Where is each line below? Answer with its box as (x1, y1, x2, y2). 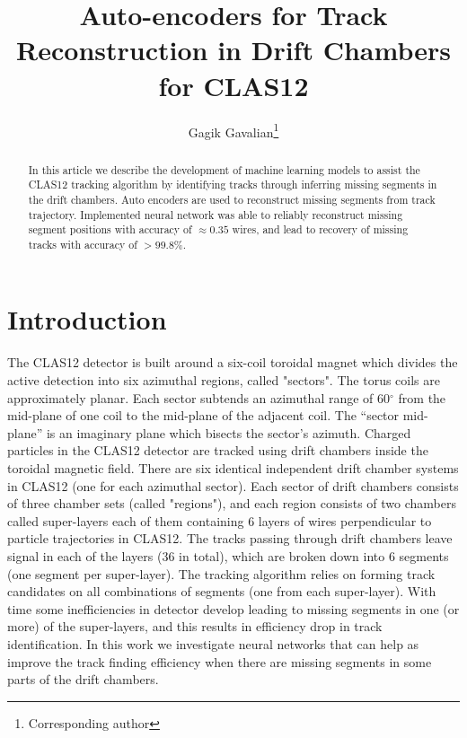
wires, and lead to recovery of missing (232, 222, 409, 237)
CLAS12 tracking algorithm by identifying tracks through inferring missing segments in (28, 177, 437, 192)
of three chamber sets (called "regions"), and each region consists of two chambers (7, 494, 456, 513)
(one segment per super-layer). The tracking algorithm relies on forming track (7, 564, 436, 583)
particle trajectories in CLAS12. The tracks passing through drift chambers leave (7, 529, 453, 548)
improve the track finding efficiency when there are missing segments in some (7, 652, 432, 671)
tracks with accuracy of (28, 236, 137, 251)
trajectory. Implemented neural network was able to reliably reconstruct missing (28, 206, 403, 222)
